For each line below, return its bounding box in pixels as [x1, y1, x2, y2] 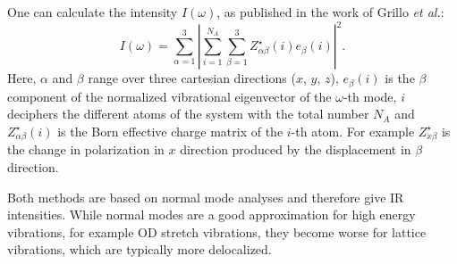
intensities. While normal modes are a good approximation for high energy [7, 205, 416, 224]
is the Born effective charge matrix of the [57, 121, 284, 140]
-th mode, [343, 87, 397, 105]
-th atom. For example [291, 121, 415, 140]
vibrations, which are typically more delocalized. [7, 240, 272, 259]
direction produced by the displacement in [180, 140, 411, 159]
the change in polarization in [7, 140, 165, 159]
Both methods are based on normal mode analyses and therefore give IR [7, 187, 404, 206]
